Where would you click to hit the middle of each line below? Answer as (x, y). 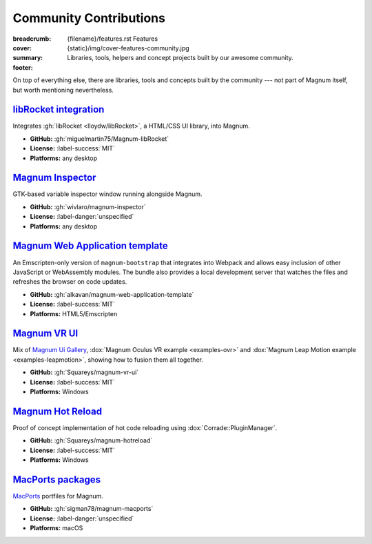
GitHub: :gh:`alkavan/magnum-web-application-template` (112, 294)
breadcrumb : (32, 39)
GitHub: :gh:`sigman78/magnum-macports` (92, 509)
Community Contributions (89, 18)
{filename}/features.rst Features (113, 39)
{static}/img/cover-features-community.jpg (128, 48)
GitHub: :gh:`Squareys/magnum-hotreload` (91, 440)
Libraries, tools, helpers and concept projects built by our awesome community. (180, 58)
